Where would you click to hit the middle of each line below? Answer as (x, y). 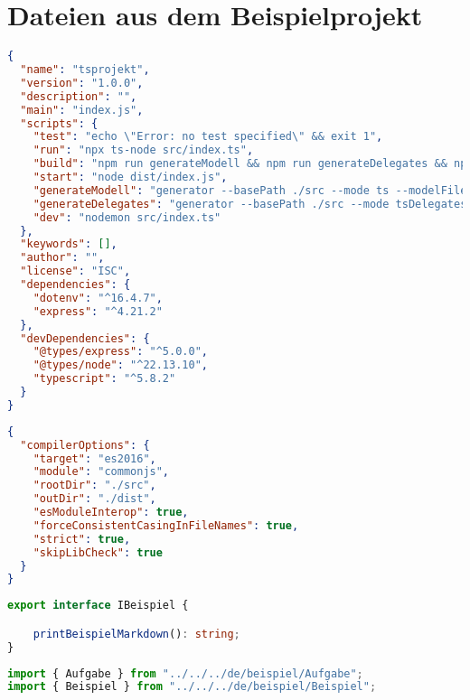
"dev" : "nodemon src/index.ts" (127, 217)
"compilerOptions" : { (85, 445)
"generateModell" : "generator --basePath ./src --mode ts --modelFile (250, 190)
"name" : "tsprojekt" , (85, 70)
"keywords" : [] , (69, 244)
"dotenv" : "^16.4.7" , (98, 298)
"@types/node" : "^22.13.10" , (120, 365)
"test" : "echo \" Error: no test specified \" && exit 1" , (208, 137)
